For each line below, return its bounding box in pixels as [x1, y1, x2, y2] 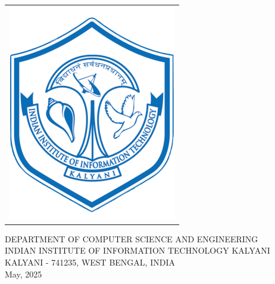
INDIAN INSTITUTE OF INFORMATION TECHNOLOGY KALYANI [5, 244, 270, 257]
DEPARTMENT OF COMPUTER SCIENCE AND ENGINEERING [5, 232, 258, 245]
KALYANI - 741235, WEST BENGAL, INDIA [5, 256, 175, 269]
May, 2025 [5, 267, 42, 280]
